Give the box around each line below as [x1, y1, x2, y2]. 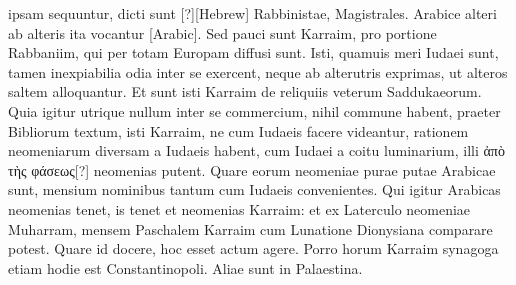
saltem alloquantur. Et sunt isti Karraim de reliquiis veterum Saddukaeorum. [8, 81, 482, 102]
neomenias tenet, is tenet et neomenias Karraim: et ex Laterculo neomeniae [8, 198, 471, 219]
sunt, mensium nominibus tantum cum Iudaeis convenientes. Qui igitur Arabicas [8, 179, 501, 200]
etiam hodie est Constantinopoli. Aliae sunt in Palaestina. [8, 257, 363, 278]
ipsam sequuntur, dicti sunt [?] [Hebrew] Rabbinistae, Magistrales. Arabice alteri [8, 3, 497, 23]
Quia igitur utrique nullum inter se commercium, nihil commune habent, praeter [8, 100, 501, 121]
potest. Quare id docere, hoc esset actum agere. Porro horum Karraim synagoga [8, 238, 499, 259]
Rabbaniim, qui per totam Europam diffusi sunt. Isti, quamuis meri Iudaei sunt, [8, 42, 499, 63]
